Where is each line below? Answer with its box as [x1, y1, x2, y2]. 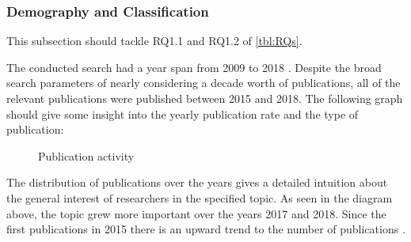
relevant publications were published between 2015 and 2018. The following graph [6, 90, 403, 106]
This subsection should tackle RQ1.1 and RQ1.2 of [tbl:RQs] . [6, 32, 303, 49]
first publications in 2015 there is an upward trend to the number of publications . [6, 221, 405, 237]
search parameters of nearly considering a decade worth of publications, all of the [6, 74, 401, 91]
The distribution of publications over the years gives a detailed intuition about [6, 174, 388, 191]
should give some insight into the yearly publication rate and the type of [6, 105, 359, 122]
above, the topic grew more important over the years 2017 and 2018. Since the [6, 205, 386, 221]
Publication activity [38, 147, 135, 164]
